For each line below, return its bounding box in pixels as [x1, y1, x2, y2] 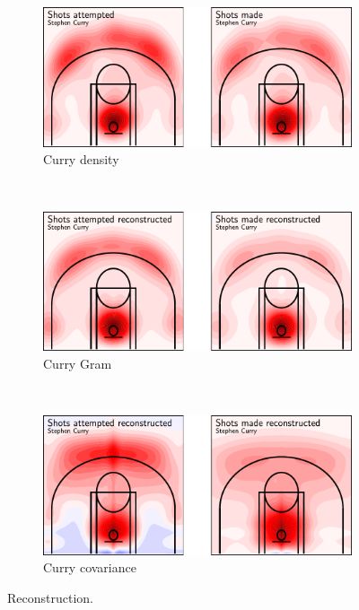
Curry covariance [43, 558, 136, 577]
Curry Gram [43, 353, 112, 372]
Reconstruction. [7, 588, 93, 606]
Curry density [43, 150, 119, 169]
